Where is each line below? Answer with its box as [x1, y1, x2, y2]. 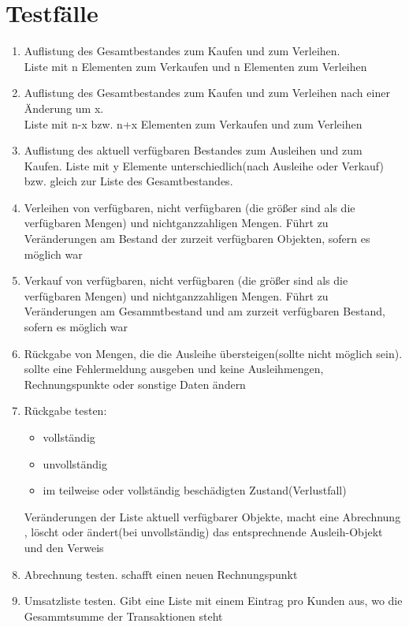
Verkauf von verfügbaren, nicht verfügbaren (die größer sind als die [24, 272, 348, 289]
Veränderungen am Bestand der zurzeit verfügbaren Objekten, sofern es [24, 230, 370, 247]
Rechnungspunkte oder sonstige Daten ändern [24, 375, 246, 392]
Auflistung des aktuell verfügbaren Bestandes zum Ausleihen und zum [24, 142, 363, 159]
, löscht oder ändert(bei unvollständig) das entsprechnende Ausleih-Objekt [24, 524, 383, 540]
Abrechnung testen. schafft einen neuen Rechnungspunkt [24, 565, 298, 582]
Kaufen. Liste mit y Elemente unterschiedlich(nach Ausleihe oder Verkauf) [24, 157, 384, 174]
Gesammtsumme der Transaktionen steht [24, 607, 223, 624]
